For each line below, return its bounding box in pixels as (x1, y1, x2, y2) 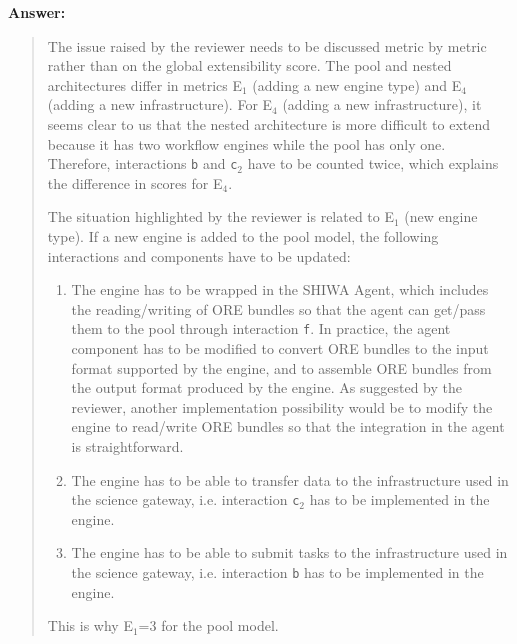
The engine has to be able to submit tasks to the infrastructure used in (71, 542, 508, 563)
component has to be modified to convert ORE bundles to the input (71, 338, 489, 359)
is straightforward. (71, 436, 184, 456)
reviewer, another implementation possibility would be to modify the (71, 396, 493, 417)
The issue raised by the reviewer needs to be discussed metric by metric (47, 35, 487, 56)
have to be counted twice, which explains (247, 153, 499, 174)
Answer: (8, 2, 66, 22)
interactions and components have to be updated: (47, 245, 351, 266)
